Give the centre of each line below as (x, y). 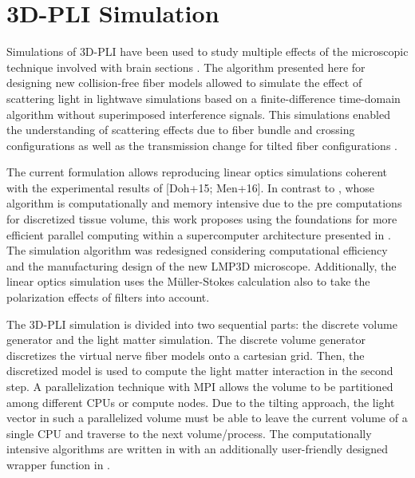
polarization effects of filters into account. (108, 297)
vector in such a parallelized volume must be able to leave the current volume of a (207, 418)
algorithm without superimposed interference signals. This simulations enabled (198, 114)
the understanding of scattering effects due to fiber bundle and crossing (181, 130)
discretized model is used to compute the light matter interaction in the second (200, 371)
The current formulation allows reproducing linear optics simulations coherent (197, 172)
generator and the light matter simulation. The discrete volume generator (186, 340)
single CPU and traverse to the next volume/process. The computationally (189, 433)
